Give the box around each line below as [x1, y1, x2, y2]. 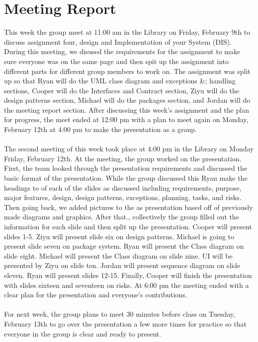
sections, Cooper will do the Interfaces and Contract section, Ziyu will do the [4, 85, 239, 95]
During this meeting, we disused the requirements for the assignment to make [4, 46, 241, 57]
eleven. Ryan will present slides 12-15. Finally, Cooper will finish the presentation [4, 270, 252, 280]
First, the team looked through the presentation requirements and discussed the [4, 163, 247, 173]
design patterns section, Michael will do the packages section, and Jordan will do [4, 95, 251, 105]
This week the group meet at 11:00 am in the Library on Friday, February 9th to [4, 27, 251, 37]
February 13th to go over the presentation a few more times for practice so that [4, 318, 247, 329]
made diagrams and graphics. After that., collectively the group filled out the [4, 211, 239, 222]
